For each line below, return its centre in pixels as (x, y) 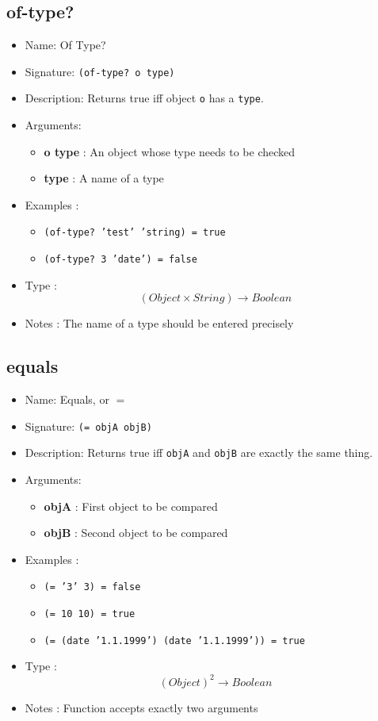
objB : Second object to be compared (136, 533)
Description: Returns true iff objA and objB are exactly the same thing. (199, 453)
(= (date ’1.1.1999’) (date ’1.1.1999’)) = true (174, 640)
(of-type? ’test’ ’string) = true (135, 233)
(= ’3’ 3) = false (92, 587)
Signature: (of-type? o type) (100, 71)
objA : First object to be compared (131, 506)
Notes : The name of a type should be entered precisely (159, 323)
